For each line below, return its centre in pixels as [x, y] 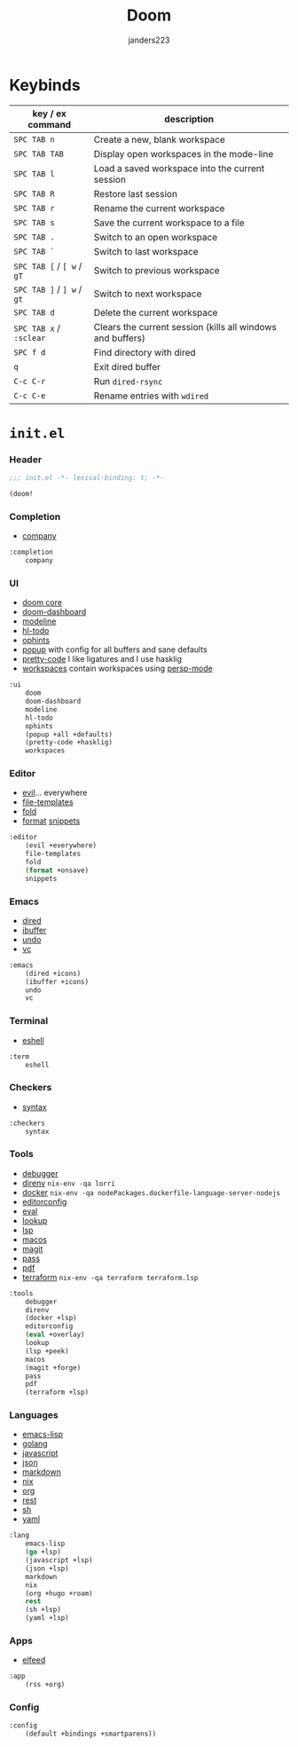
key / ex [49, 114]
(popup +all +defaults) [69, 734]
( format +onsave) [57, 870]
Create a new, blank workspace [160, 139]
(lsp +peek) [47, 1351]
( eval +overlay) [55, 1335]
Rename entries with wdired [151, 396]
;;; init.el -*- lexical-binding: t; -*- [87, 478]
